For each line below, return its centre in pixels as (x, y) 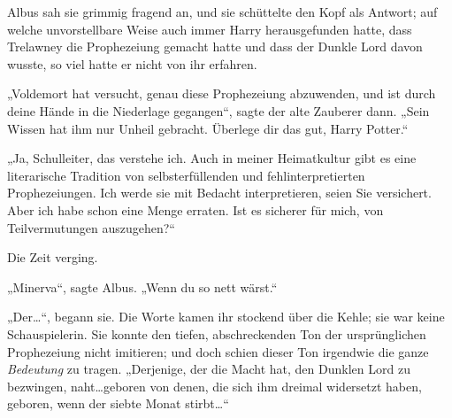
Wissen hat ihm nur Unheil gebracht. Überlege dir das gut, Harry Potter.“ (208, 128)
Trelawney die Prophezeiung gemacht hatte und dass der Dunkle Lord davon (215, 46)
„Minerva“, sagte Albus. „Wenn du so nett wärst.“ (142, 286)
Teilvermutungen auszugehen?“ (91, 227)
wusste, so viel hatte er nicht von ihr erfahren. (132, 63)
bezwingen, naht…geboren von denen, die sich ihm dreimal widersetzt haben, (215, 386)
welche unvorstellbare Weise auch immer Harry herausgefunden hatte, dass (210, 29)
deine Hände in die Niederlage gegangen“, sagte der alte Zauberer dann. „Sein (218, 110)
